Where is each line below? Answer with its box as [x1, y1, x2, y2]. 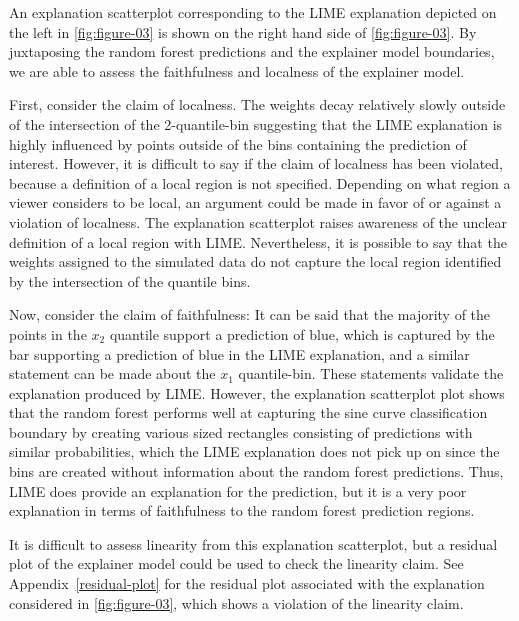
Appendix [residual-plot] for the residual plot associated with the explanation [9, 573, 485, 594]
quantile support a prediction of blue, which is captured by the [109, 323, 495, 344]
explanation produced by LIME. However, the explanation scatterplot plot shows [9, 382, 505, 403]
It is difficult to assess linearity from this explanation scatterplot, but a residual [9, 533, 498, 554]
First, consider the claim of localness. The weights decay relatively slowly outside [9, 94, 506, 115]
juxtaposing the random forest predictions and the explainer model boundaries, [9, 41, 495, 62]
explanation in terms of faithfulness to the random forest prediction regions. [9, 500, 475, 521]
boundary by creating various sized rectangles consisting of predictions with [9, 421, 473, 442]
